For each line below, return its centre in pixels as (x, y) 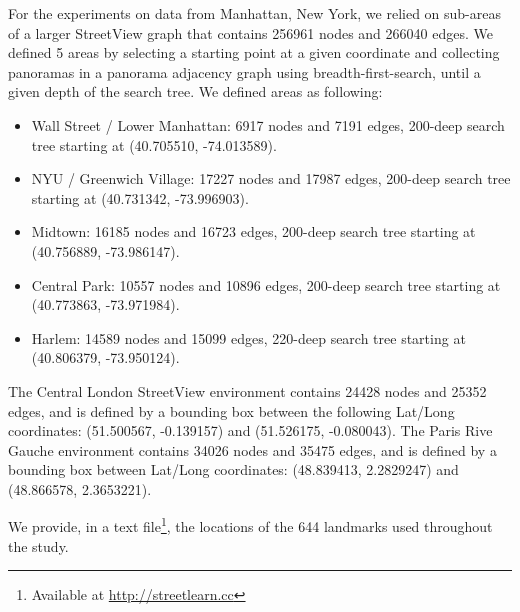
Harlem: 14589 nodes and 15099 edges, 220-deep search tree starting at (248, 337)
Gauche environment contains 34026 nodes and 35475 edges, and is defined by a (252, 449)
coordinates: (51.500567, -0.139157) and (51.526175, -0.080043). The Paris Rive (250, 430)
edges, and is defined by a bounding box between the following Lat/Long (231, 410)
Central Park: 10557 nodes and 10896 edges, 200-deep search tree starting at (266, 284)
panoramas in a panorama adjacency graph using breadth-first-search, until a (244, 71)
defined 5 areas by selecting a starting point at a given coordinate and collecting (254, 52)
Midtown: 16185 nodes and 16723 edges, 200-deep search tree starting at (253, 231)
